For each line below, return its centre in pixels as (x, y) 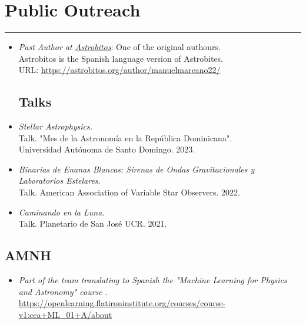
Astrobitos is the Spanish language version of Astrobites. (121, 58)
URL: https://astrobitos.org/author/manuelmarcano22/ (119, 70)
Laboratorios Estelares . (59, 180)
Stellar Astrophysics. (56, 126)
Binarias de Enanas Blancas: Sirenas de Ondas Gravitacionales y (137, 169)
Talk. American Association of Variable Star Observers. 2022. (129, 192)
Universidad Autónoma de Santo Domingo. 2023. (107, 149)
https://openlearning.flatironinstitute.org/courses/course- (122, 303)
